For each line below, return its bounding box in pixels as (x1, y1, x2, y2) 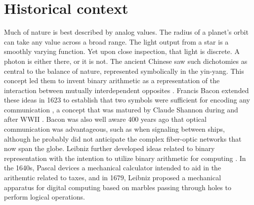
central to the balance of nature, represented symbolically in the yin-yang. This (4, 65, 244, 76)
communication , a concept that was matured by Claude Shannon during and (4, 104, 238, 114)
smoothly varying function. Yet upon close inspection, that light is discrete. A (4, 46, 240, 56)
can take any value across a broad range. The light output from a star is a (4, 36, 229, 47)
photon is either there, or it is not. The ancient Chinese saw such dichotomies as (4, 55, 248, 66)
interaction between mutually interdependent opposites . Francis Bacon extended (4, 85, 249, 95)
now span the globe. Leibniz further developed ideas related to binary (4, 143, 215, 154)
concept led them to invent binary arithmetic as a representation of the (4, 75, 220, 86)
